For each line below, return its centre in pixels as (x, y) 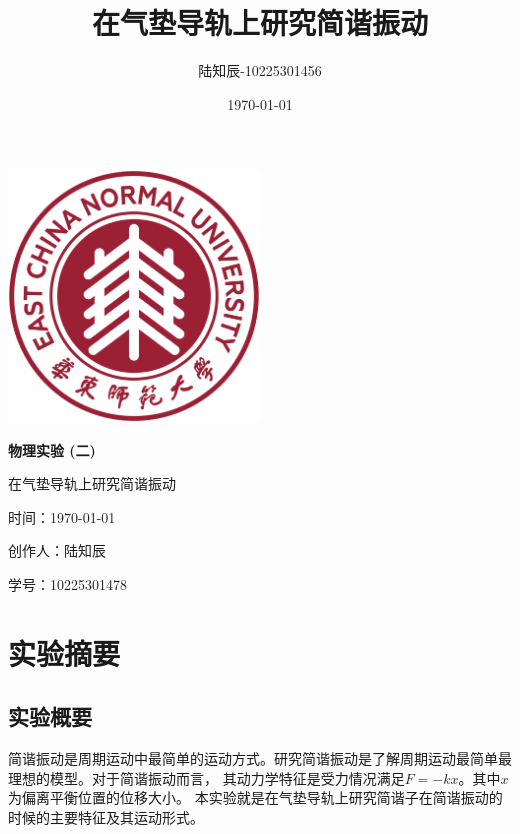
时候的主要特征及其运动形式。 (106, 816)
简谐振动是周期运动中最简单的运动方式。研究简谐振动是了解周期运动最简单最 (260, 758)
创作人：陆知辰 (57, 550)
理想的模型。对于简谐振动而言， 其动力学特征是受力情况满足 (206, 777)
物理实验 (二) (52, 449)
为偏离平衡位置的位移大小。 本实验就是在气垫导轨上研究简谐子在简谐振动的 (255, 797)
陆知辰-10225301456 (260, 70)
